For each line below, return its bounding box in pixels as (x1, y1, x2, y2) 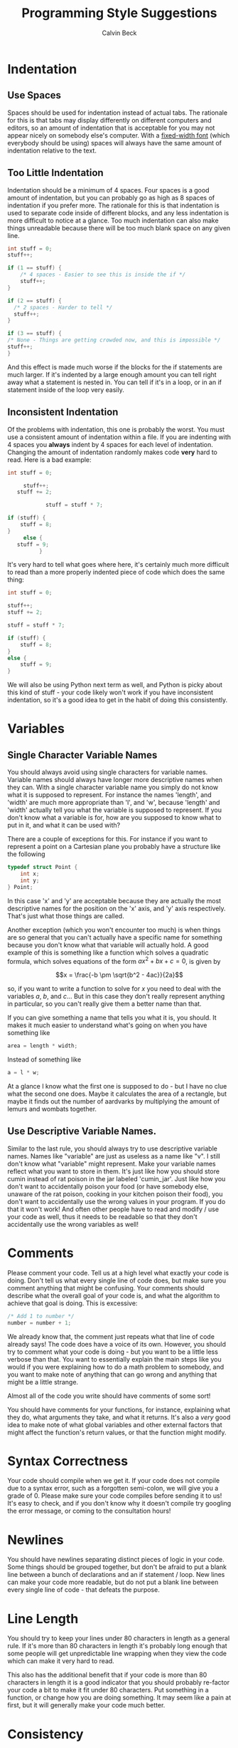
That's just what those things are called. (7, 911, 124, 920)
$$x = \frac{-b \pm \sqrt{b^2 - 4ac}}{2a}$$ (55, 971, 183, 980)
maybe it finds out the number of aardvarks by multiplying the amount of (7, 1097, 220, 1106)
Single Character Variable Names (7, 749, 158, 761)
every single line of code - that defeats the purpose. (7, 1585, 160, 1594)
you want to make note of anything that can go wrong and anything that (7, 1370, 217, 1379)
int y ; (20, 877, 40, 884)
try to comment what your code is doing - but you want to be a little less (7, 1347, 219, 1356)
